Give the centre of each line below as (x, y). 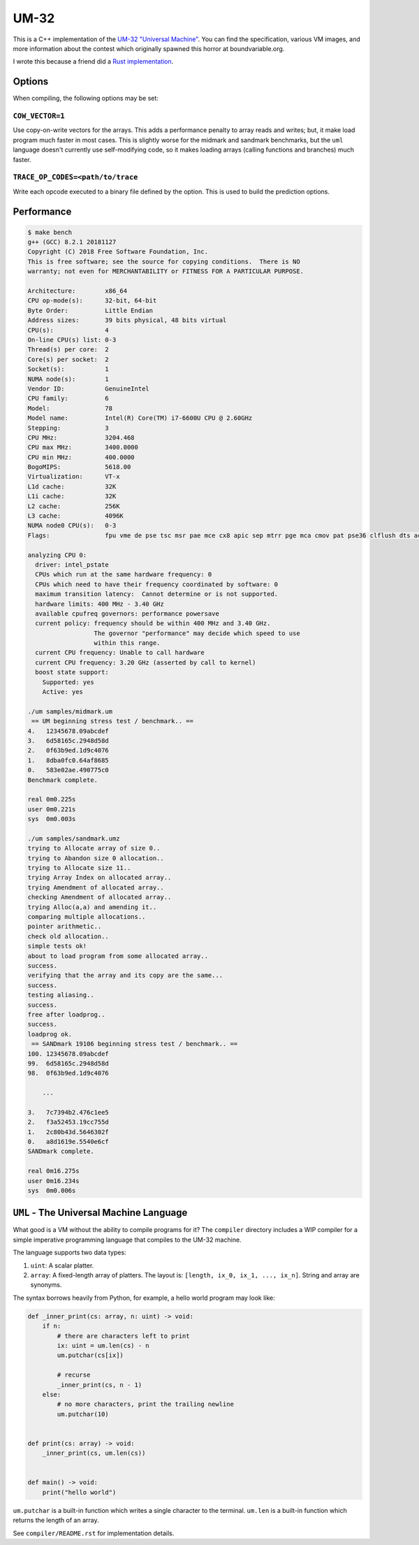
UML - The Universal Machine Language (100, 1213)
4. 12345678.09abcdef (68, 731)
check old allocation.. (68, 936)
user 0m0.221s (52, 809)
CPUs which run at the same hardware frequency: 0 (124, 574)
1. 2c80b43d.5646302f (68, 1132)
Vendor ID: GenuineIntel (88, 389)
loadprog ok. (50, 1034)
